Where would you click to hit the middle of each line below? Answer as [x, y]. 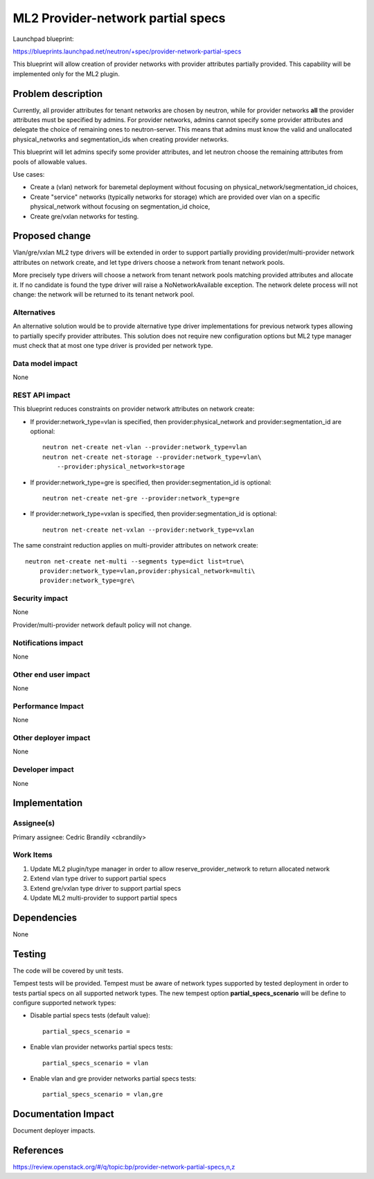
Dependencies [45, 917]
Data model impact [45, 363]
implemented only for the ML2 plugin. [66, 73]
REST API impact [42, 395]
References [38, 1151]
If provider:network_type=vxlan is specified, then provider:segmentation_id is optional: [153, 514]
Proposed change [52, 236]
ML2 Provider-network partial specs [119, 18]
